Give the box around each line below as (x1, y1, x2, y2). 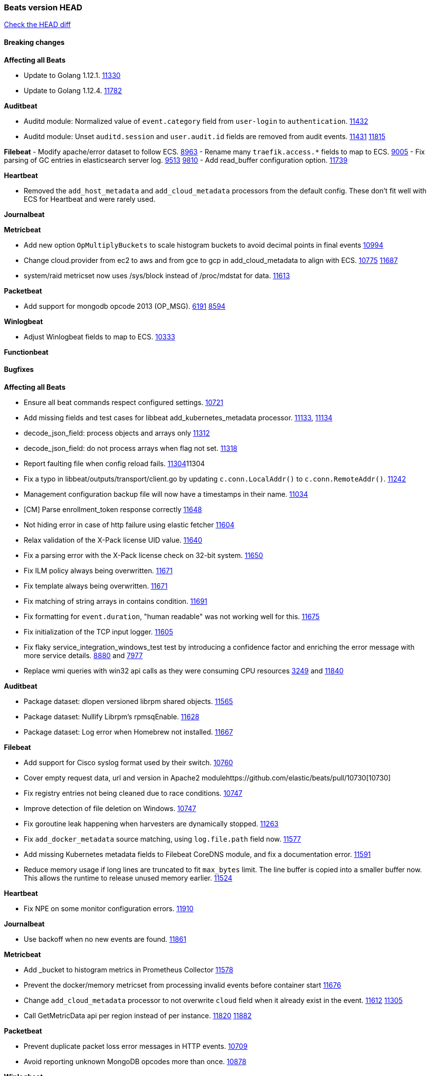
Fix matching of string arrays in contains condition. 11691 (24, 596, 208, 605)
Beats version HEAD (4, 2, 82, 12)
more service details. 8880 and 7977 (24, 651, 143, 660)
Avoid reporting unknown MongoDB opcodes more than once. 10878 (24, 1057, 247, 1066)
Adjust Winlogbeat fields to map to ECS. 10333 (24, 332, 176, 341)
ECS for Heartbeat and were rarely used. (24, 194, 155, 203)
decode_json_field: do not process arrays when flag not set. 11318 (24, 444, 238, 452)
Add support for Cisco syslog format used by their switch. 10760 (24, 758, 233, 767)
